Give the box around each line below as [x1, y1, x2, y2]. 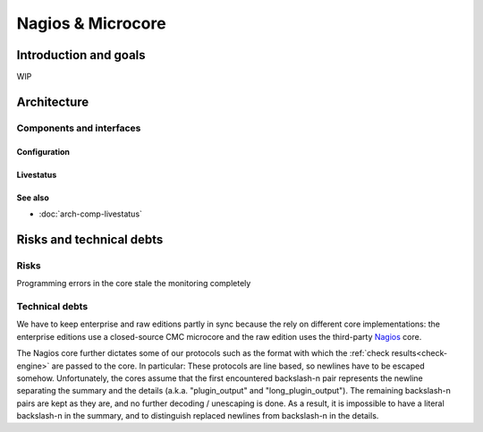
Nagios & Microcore [16, 13, 166, 33]
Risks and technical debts [16, 232, 164, 247]
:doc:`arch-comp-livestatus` [38, 208, 143, 219]
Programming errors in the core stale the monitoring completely [16, 278, 251, 289]
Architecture [16, 94, 89, 109]
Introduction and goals [16, 47, 147, 63]
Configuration [16, 146, 71, 157]
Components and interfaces [16, 122, 141, 134]
